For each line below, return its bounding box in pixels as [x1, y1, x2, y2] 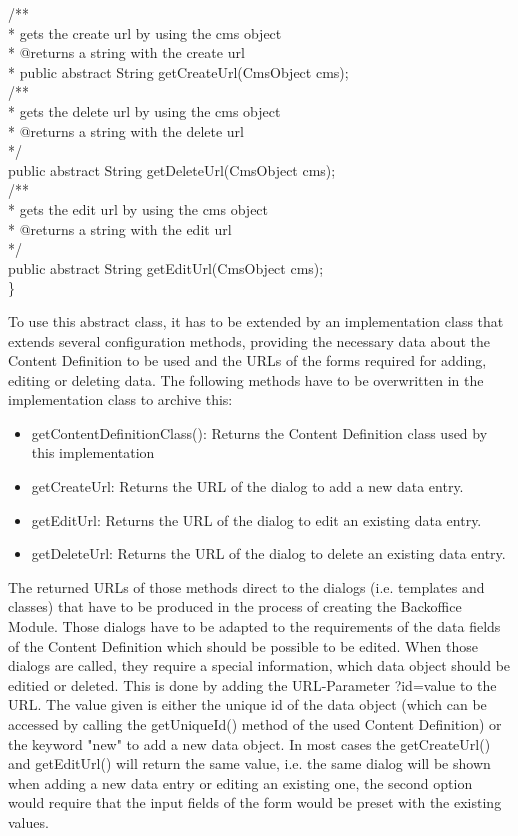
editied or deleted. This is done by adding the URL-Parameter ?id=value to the [8, 674, 497, 695]
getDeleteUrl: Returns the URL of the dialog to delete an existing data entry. [31, 543, 506, 564]
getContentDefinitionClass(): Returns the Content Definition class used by [31, 422, 488, 443]
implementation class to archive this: [8, 389, 233, 410]
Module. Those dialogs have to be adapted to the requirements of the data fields [8, 616, 501, 637]
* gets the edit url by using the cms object [8, 198, 269, 219]
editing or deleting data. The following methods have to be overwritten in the [8, 369, 484, 390]
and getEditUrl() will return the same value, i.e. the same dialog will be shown [8, 753, 491, 774]
